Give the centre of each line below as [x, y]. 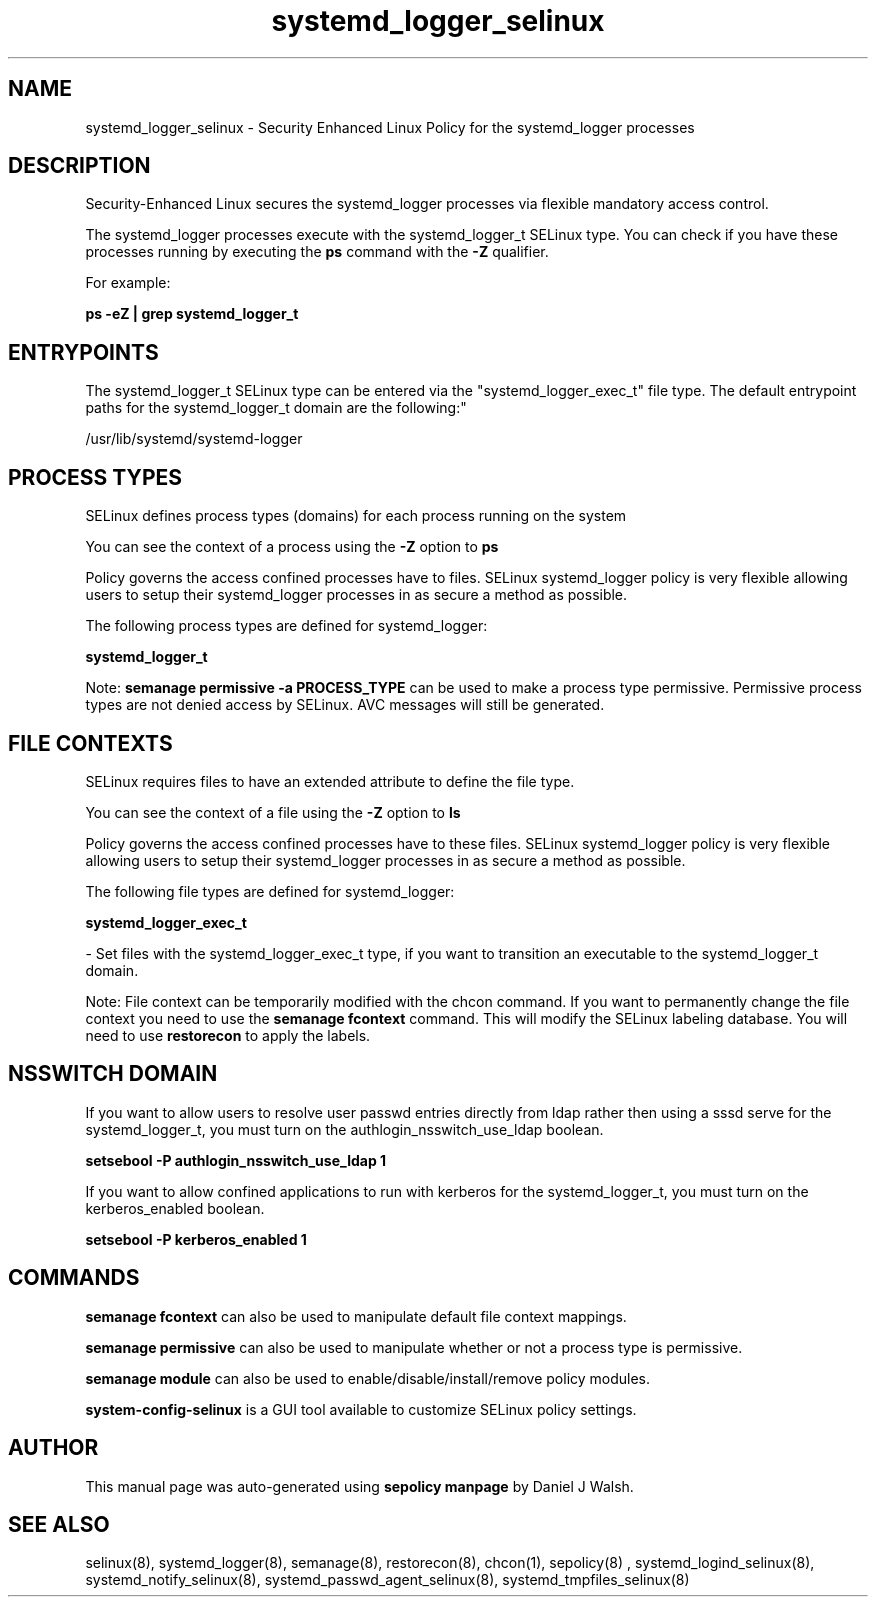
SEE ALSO [59, 1524]
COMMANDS [74, 1278]
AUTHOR [53, 1448]
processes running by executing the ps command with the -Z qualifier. [317, 252]
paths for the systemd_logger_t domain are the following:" [276, 408]
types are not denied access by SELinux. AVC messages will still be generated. [345, 705]
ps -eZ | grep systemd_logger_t [192, 314]
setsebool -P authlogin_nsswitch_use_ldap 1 [236, 1160]
